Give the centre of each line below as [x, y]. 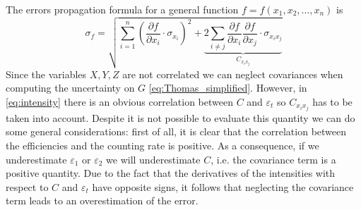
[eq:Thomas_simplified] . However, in [228, 88]
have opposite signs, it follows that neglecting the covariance [223, 186]
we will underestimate [153, 159]
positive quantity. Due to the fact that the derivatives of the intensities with [171, 173]
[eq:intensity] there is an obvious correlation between [119, 101]
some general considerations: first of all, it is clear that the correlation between [176, 131]
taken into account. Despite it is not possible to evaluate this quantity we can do [180, 117]
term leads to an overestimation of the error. [102, 200]
